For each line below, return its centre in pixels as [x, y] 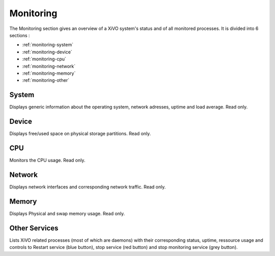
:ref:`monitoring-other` [46, 80]
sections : [20, 35]
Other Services [34, 228]
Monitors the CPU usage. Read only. [47, 160]
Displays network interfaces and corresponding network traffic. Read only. [88, 187]
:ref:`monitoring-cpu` [44, 59]
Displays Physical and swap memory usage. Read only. [67, 213]
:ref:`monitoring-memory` [49, 73]
